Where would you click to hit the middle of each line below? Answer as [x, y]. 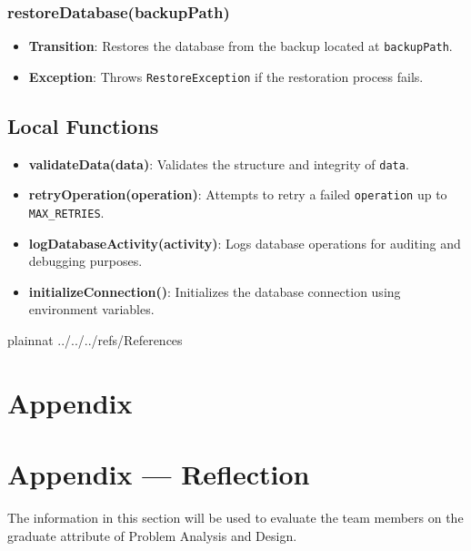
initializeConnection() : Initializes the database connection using [215, 291]
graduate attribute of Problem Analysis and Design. [152, 535]
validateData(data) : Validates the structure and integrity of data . [219, 163]
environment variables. [91, 309]
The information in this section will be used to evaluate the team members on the [235, 518]
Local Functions [83, 125]
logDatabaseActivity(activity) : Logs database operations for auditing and [245, 243]
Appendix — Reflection [159, 474]
